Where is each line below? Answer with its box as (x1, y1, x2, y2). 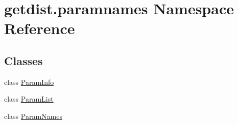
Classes (4, 52, 43, 68)
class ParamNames (4, 110, 62, 121)
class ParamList (4, 94, 54, 104)
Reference (4, 18, 75, 39)
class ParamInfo (4, 76, 54, 87)
